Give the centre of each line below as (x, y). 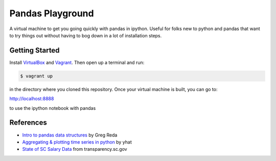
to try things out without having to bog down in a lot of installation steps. (86, 35)
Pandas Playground (52, 13)
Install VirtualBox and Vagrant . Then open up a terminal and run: (77, 62)
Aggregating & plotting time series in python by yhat (77, 142)
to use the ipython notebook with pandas (53, 108)
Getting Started (34, 50)
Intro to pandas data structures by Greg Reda (70, 135)
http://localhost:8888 (32, 99)
